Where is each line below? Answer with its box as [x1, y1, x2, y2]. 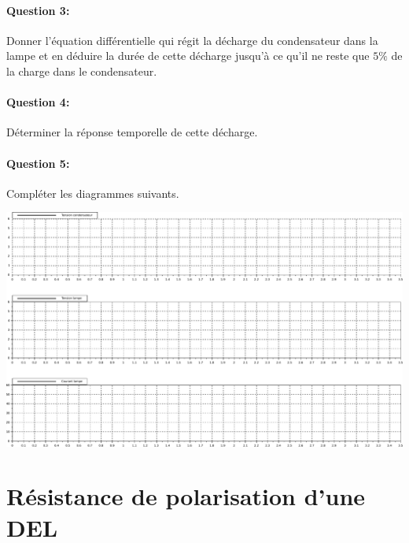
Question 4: [6, 94, 70, 110]
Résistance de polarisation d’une [6, 480, 366, 512]
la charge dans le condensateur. [6, 62, 157, 79]
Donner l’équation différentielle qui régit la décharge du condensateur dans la [6, 32, 378, 48]
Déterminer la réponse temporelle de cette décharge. [6, 124, 258, 140]
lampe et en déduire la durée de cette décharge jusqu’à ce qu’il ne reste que [6, 47, 370, 64]
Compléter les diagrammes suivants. [6, 184, 179, 201]
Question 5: [6, 154, 70, 171]
